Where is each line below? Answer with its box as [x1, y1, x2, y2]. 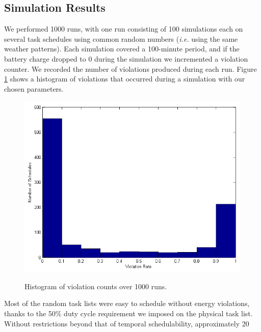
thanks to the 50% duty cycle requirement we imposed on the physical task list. [4, 308, 253, 319]
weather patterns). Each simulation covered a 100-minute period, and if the [4, 43, 240, 54]
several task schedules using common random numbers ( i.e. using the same [4, 33, 238, 44]
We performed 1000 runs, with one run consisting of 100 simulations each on [4, 23, 243, 34]
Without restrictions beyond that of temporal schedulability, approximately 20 [4, 318, 249, 328]
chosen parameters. [4, 83, 64, 94]
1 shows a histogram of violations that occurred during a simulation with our [4, 73, 245, 84]
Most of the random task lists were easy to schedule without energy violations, [4, 298, 250, 309]
